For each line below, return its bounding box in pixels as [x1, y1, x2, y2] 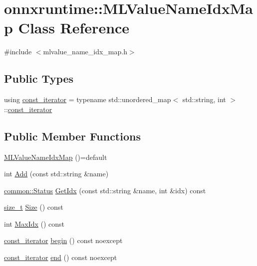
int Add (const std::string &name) [4, 168, 109, 179]
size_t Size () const [4, 202, 63, 212]
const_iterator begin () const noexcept [4, 235, 123, 246]
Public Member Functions [4, 128, 141, 143]
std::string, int [182, 94, 226, 105]
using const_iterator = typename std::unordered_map [4, 94, 171, 105]
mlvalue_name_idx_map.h [43, 46, 127, 57]
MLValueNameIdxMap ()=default [4, 151, 107, 162]
